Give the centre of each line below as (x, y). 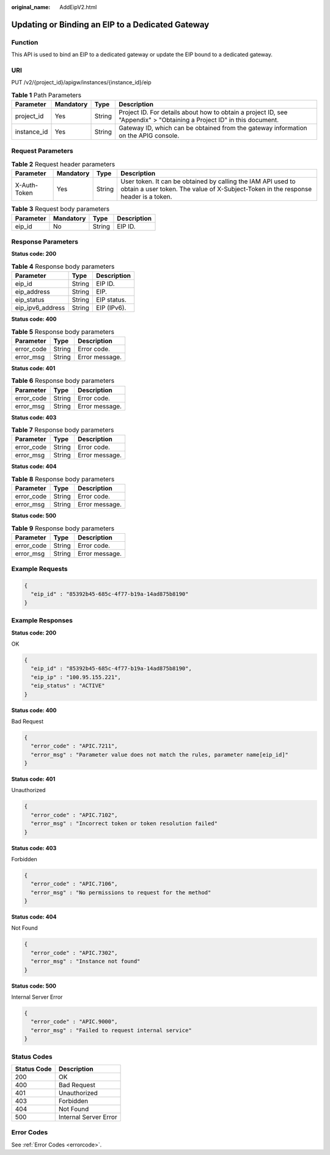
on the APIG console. (149, 136)
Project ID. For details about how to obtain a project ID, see (203, 112)
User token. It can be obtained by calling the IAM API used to (208, 181)
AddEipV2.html (78, 7)
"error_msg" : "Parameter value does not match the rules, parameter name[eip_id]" (159, 755)
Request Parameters (42, 151)
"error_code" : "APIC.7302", (75, 953)
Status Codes (32, 1057)
